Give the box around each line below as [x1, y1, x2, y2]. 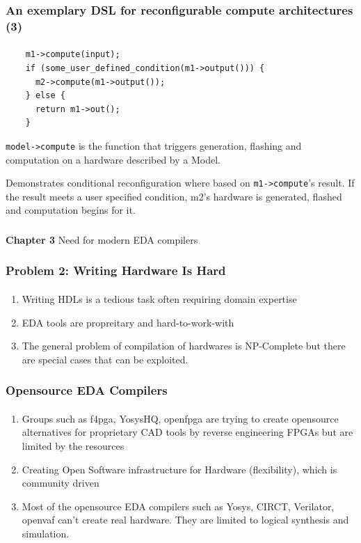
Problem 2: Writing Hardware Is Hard [6, 262, 226, 279]
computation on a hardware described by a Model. [6, 152, 220, 166]
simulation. [22, 526, 70, 540]
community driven [22, 475, 99, 490]
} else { [25, 90, 65, 101]
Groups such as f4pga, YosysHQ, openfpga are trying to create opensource [22, 411, 339, 425]
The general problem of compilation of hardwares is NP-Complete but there [22, 338, 346, 353]
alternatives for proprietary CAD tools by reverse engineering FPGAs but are [22, 425, 353, 439]
